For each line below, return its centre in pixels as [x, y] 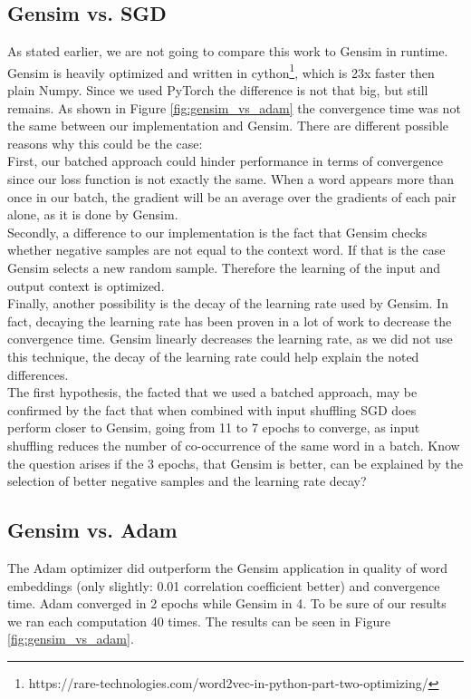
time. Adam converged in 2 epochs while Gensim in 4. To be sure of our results [227, 603]
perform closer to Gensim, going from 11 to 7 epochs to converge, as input [214, 427]
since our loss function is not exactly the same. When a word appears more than [231, 179]
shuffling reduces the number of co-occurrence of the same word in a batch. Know [234, 445]
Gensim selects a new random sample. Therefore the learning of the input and [224, 267]
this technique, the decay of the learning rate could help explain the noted [213, 356]
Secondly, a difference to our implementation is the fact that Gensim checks [217, 232]
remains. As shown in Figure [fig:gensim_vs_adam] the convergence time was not [234, 107]
